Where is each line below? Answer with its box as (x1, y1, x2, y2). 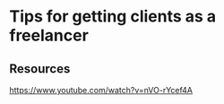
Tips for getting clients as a (9, 6, 217, 27)
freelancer (9, 25, 90, 46)
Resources (9, 61, 71, 76)
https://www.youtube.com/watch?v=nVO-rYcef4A (9, 85, 194, 95)
